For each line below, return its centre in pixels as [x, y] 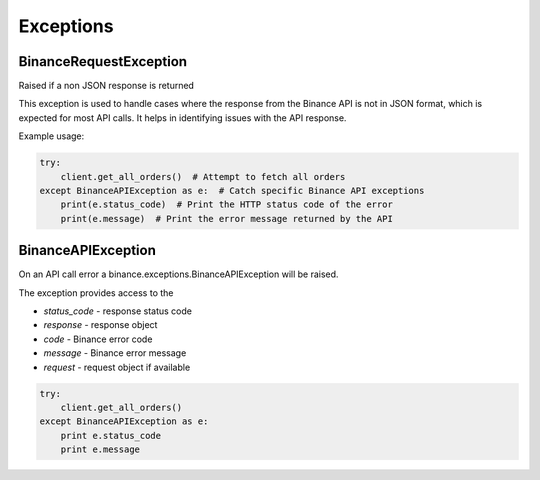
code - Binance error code [98, 339]
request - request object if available [117, 367]
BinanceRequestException [103, 61]
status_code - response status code [117, 311]
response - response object [100, 325]
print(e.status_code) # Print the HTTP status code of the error [227, 204]
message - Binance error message [115, 353]
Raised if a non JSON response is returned [106, 86]
